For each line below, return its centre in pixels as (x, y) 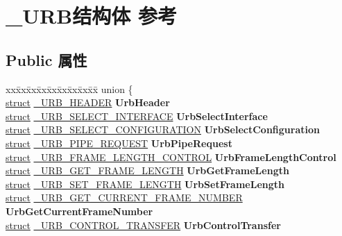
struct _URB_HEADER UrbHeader (88, 102)
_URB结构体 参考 (91, 16)
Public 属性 (46, 59)
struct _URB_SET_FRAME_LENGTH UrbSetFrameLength (145, 184)
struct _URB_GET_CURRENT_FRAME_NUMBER (124, 197)
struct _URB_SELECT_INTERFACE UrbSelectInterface (137, 116)
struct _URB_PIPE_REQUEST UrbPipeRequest (119, 143)
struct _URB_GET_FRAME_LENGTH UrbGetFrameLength (147, 170)
